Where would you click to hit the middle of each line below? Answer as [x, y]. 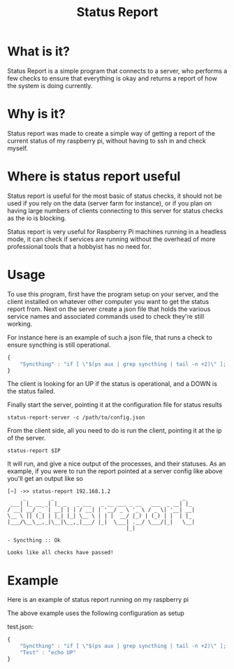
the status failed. [31, 391]
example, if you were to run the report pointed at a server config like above [115, 471]
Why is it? [36, 114]
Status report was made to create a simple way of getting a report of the [111, 133]
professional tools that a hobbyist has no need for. [79, 246]
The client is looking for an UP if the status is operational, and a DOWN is [112, 384]
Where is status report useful [94, 177]
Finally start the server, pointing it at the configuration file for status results [115, 405]
